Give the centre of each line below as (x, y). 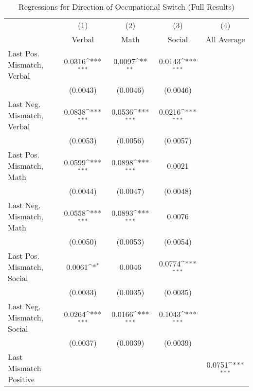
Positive (21, 379)
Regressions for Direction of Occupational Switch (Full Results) (126, 7)
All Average (225, 39)
